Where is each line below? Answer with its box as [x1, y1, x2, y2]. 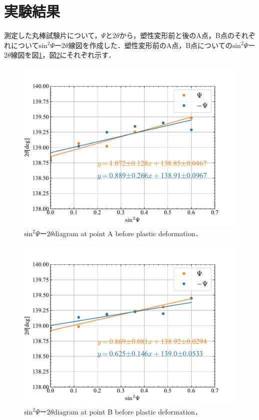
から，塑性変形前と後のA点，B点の [119, 30, 234, 41]
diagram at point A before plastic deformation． [53, 228, 202, 238]
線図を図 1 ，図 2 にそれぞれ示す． [10, 50, 115, 60]
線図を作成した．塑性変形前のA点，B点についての [68, 40, 232, 50]
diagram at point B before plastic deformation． [53, 406, 202, 416]
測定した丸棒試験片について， [4, 30, 101, 41]
